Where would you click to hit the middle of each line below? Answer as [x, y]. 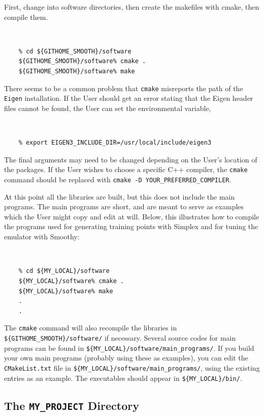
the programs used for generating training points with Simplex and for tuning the [131, 226]
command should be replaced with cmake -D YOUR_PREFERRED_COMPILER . [118, 179]
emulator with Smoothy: [42, 237]
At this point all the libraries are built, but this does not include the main [120, 196]
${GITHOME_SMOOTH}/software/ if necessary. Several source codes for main [120, 337]
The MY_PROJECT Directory [72, 405]
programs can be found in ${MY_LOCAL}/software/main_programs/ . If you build [129, 348]
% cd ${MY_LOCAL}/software [64, 271]
